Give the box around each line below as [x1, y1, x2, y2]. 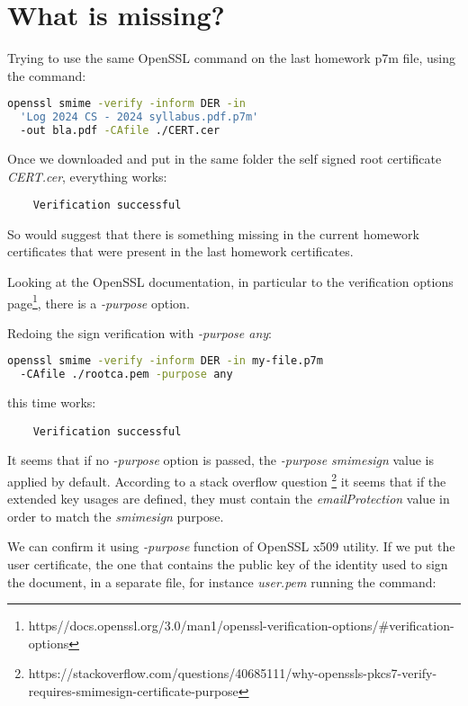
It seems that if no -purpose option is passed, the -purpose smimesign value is [7, 451, 435, 469]
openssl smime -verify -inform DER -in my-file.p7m [7, 354, 323, 368]
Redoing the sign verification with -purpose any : [7, 323, 272, 342]
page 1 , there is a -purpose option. [7, 290, 190, 312]
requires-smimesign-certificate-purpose [28, 682, 238, 700]
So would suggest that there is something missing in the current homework [7, 224, 419, 243]
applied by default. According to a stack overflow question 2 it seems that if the [7, 469, 446, 490]
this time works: [7, 393, 96, 412]
